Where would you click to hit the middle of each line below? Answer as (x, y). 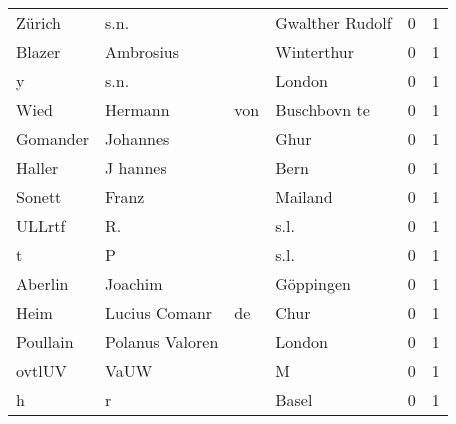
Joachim (134, 283)
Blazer (38, 51)
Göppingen (313, 283)
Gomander (53, 138)
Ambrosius (142, 51)
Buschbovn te (322, 109)
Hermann (137, 109)
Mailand (304, 196)
